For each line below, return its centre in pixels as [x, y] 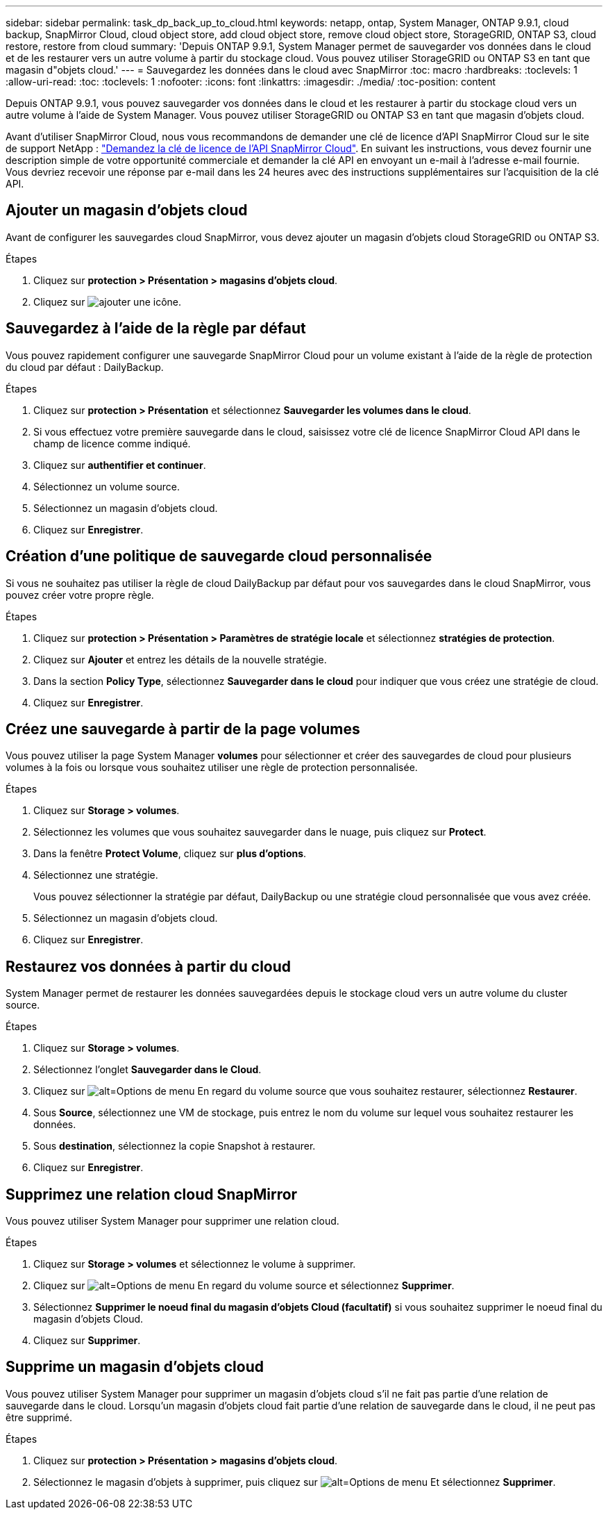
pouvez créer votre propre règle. [80, 595]
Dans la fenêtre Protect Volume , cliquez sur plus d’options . [170, 854]
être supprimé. [39, 1417]
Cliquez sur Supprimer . [87, 1341]
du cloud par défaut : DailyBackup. [85, 367]
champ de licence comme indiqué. [112, 443]
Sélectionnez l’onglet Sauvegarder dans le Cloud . [147, 1070]
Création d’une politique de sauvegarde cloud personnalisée [219, 556]
